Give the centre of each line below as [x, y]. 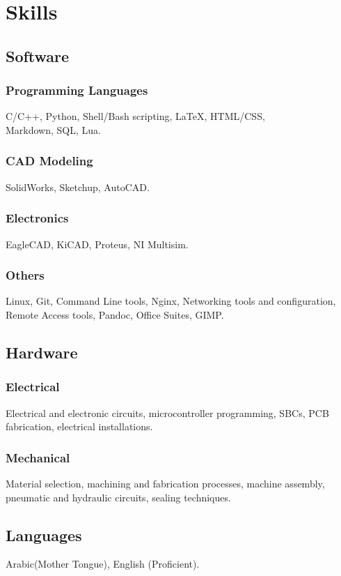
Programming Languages [77, 90]
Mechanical [38, 457]
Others [25, 275]
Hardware [42, 352]
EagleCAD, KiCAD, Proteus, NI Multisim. [97, 244]
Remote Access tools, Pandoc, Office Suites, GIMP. [115, 314]
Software [38, 55]
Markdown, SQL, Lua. [53, 129]
